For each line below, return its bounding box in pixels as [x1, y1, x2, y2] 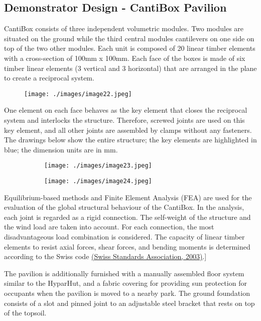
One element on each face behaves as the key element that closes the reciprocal [4, 105, 247, 115]
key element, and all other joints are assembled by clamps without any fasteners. [4, 124, 252, 135]
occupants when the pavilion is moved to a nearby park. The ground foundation [4, 288, 250, 298]
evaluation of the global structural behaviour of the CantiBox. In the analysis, [4, 202, 244, 212]
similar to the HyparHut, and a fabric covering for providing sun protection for [4, 278, 247, 288]
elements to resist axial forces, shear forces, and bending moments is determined [4, 241, 250, 252]
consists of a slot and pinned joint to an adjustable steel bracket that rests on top [4, 297, 255, 308]
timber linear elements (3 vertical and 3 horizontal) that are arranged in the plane [4, 62, 257, 73]
